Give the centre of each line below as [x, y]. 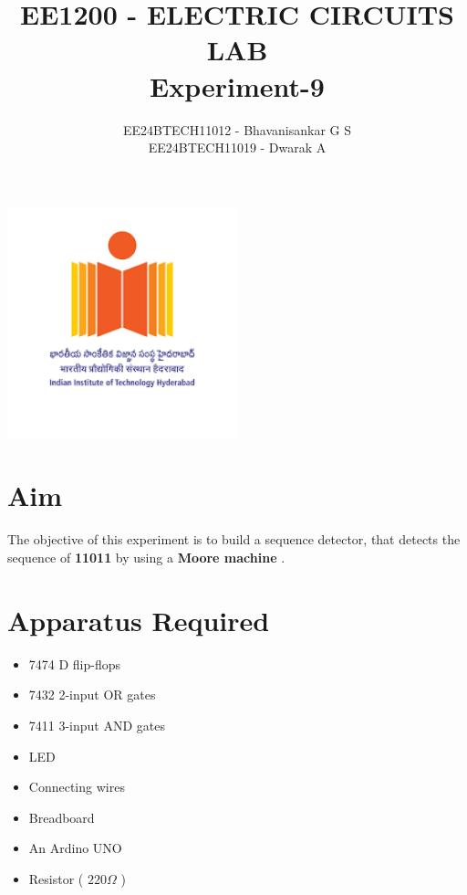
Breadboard [62, 817]
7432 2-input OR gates [92, 695]
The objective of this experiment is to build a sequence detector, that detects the [234, 539]
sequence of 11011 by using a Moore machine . [146, 557]
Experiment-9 [237, 85]
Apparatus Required [139, 620]
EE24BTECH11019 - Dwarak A [237, 147]
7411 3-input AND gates [97, 725]
